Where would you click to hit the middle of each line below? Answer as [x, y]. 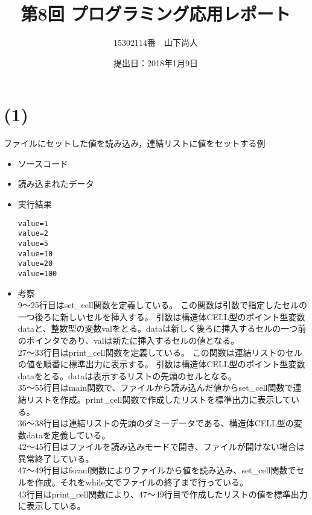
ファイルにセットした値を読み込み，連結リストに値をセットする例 [135, 143]
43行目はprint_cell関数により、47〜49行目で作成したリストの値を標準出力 [163, 494]
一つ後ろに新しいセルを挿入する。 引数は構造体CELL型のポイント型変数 [161, 316]
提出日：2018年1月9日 [156, 62]
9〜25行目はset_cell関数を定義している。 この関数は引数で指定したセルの [162, 305]
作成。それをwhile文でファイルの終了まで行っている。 [141, 482]
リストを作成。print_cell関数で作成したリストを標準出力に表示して [159, 399]
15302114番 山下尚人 [156, 43]
